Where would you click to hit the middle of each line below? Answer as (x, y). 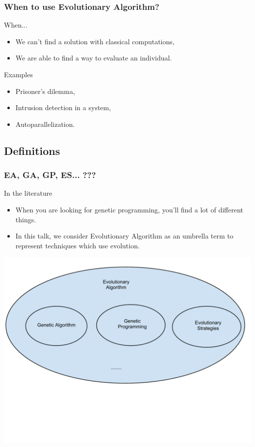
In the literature (28, 193)
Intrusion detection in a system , (63, 107)
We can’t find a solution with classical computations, (95, 41)
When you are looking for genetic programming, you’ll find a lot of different (129, 209)
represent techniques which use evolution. (77, 245)
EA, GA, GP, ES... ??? (50, 175)
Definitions (32, 150)
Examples (18, 74)
